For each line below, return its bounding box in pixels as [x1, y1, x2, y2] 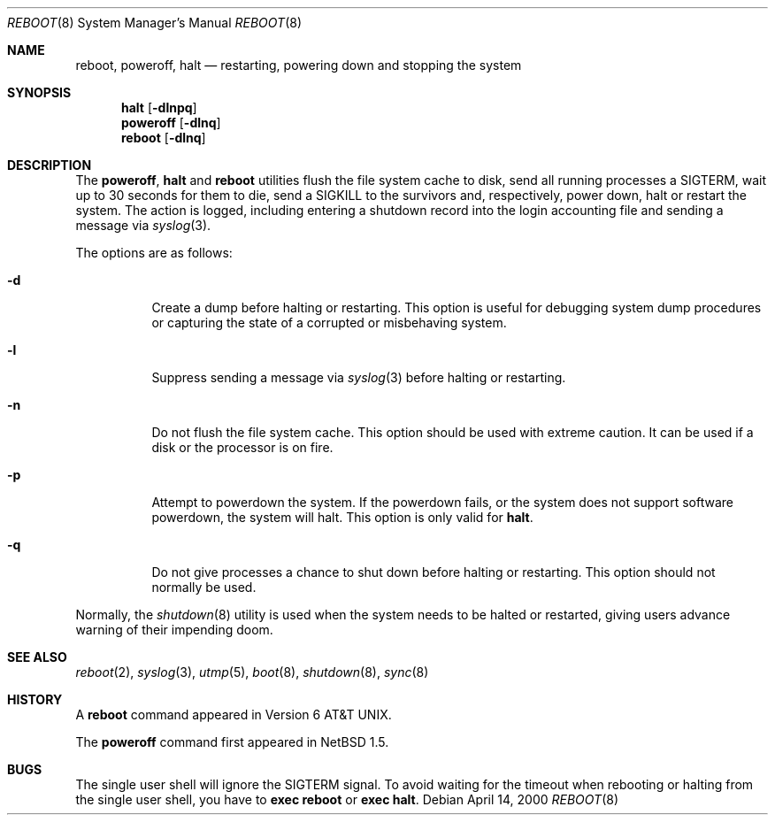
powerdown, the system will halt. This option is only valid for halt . [151, 510, 533, 525]
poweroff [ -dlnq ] [121, 115, 221, 130]
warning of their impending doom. [75, 622, 273, 637]
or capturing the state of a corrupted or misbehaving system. [151, 315, 507, 330]
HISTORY [7, 692, 63, 707]
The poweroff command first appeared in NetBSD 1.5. [75, 734, 389, 749]
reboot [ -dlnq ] [121, 130, 206, 145]
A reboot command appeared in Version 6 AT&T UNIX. [75, 707, 392, 722]
